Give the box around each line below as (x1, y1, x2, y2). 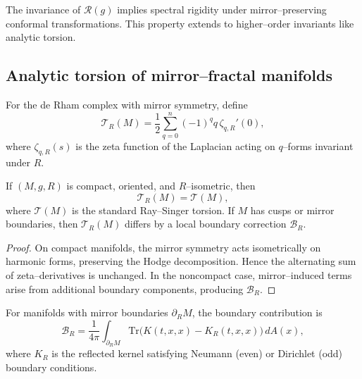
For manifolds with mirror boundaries (6, 305, 168, 320)
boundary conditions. (6, 359, 97, 374)
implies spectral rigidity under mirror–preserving (117, 2, 327, 16)
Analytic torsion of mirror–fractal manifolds (6, 64, 332, 86)
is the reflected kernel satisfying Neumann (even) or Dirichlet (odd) (51, 346, 343, 361)
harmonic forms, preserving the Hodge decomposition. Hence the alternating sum (6, 254, 356, 268)
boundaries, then (6, 216, 78, 231)
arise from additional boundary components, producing (6, 281, 244, 296)
